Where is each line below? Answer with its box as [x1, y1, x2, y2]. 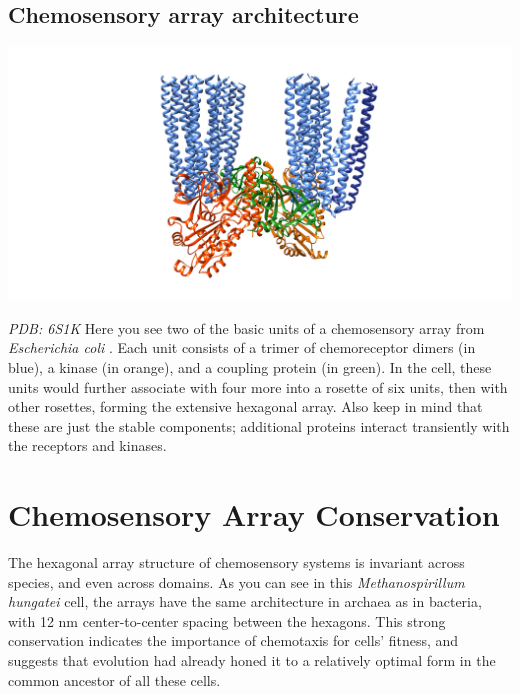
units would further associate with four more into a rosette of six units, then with [8, 376, 508, 397]
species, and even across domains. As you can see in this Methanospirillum [8, 571, 465, 592]
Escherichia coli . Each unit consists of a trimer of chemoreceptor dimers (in [8, 337, 476, 358]
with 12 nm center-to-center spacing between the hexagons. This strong [8, 610, 446, 631]
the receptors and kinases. [8, 435, 167, 456]
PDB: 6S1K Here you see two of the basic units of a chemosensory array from [8, 317, 485, 338]
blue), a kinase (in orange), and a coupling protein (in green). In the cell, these [8, 356, 492, 377]
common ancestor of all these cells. [8, 669, 221, 690]
